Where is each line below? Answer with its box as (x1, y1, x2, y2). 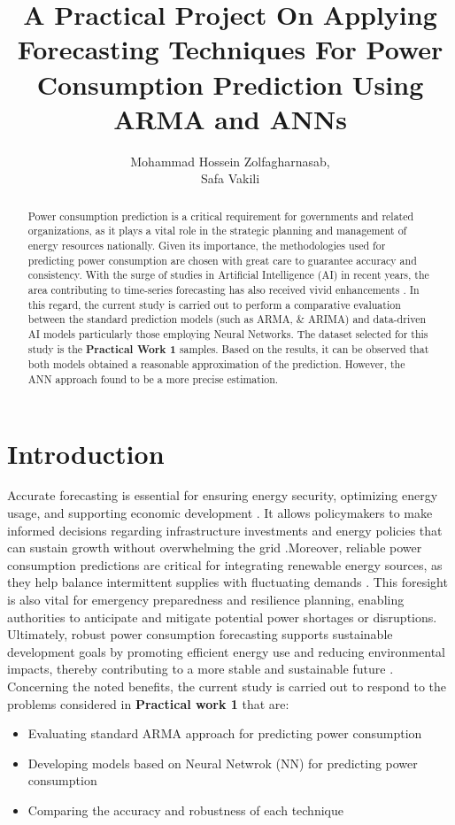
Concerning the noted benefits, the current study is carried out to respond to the (7, 677, 447, 696)
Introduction (7, 435, 165, 471)
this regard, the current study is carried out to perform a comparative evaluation (27, 297, 401, 312)
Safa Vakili (200, 169, 260, 188)
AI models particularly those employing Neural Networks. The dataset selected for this (27, 326, 428, 341)
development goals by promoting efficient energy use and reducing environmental (7, 642, 445, 660)
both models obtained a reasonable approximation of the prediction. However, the (27, 357, 405, 372)
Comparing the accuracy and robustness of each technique (27, 800, 343, 819)
